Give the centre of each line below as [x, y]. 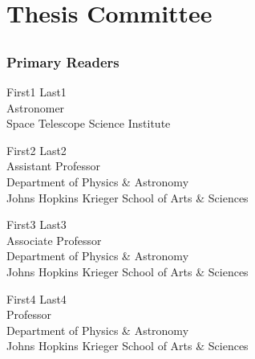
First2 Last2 [36, 150]
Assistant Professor [53, 166]
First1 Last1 [36, 92]
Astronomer [36, 107]
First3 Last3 [36, 224]
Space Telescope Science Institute [89, 123]
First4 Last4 [36, 298]
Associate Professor [54, 240]
